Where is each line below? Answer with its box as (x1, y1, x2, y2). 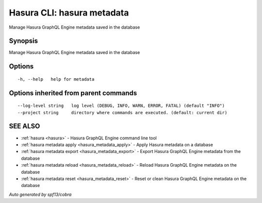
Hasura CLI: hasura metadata (9, 7, 129, 18)
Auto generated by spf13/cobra (9, 191, 72, 197)
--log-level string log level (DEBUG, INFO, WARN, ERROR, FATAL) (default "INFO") (17, 103, 225, 109)
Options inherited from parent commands (9, 89, 137, 97)
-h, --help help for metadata (17, 76, 95, 82)
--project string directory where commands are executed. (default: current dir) (17, 110, 228, 115)
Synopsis (9, 37, 38, 45)
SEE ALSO (9, 122, 40, 131)
